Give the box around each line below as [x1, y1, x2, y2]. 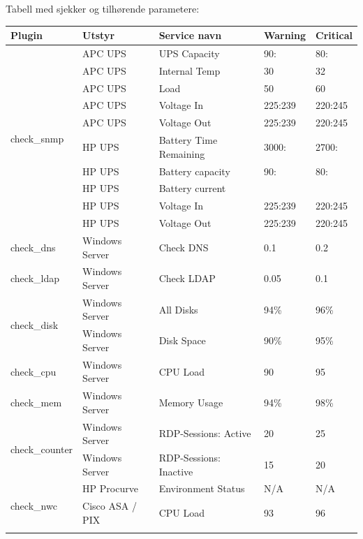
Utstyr [82, 28, 115, 43]
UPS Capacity [158, 45, 220, 60]
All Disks [158, 302, 198, 316]
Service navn [158, 28, 222, 43]
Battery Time [158, 133, 218, 147]
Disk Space [158, 333, 206, 348]
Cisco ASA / [82, 499, 137, 513]
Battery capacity [158, 163, 230, 178]
